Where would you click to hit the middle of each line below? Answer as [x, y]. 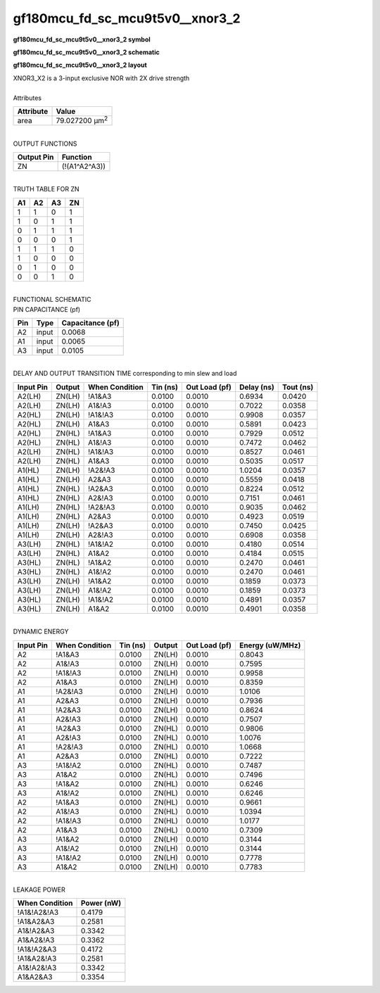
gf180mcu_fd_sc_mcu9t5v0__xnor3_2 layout [80, 65]
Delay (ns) [257, 387]
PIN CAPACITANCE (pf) [47, 309]
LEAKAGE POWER [39, 890]
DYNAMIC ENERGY [41, 632]
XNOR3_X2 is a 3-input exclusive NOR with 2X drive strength [101, 78]
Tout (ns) [298, 387]
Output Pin [36, 157]
